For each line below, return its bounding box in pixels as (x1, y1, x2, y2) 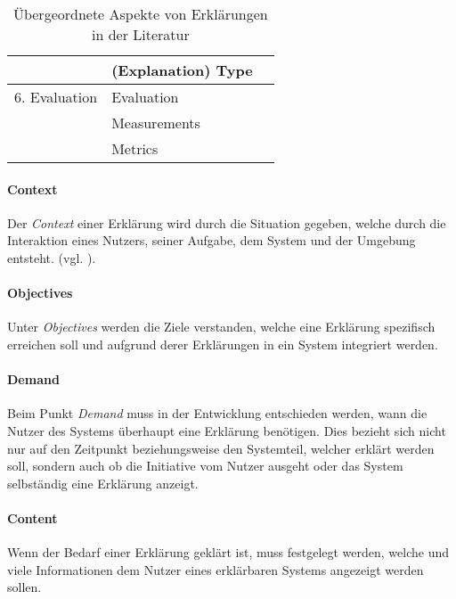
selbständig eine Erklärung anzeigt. (7, 473, 199, 492)
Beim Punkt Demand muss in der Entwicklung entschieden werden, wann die (7, 404, 427, 423)
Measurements (111, 112, 200, 133)
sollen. (7, 578, 42, 596)
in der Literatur (91, 24, 190, 45)
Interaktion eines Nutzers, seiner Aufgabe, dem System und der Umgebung (7, 231, 416, 250)
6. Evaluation (14, 86, 98, 107)
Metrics (111, 138, 159, 159)
